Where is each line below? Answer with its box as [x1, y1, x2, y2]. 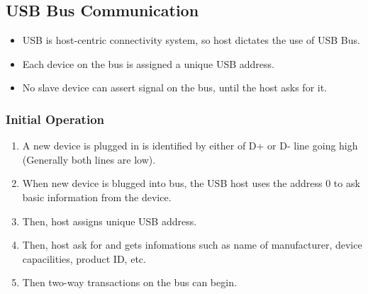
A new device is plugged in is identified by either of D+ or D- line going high [22, 138, 358, 153]
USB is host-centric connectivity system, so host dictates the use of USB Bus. [22, 33, 360, 47]
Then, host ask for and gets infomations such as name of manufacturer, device [22, 237, 362, 252]
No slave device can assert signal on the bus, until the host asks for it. [22, 80, 328, 95]
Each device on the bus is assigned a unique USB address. [22, 56, 274, 71]
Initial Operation [6, 110, 104, 128]
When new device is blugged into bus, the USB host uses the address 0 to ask [22, 176, 360, 191]
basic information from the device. [22, 189, 172, 204]
